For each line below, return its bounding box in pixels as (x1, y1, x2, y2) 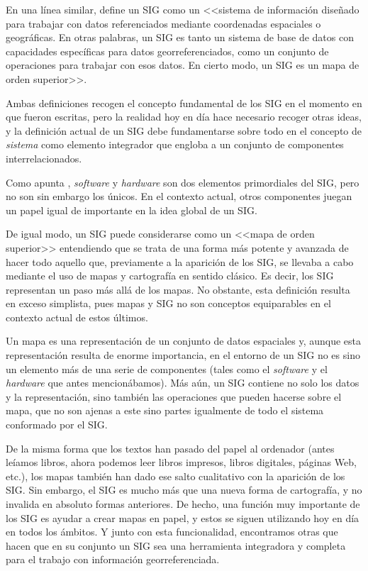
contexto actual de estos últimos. (6, 309, 148, 324)
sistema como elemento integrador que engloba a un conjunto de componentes (6, 137, 344, 152)
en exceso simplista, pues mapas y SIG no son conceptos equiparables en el (6, 296, 331, 311)
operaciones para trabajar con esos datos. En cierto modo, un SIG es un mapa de (6, 57, 359, 72)
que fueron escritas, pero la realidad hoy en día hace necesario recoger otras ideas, (6, 109, 362, 124)
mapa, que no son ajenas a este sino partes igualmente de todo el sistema (6, 403, 324, 418)
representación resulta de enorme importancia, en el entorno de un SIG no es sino (6, 348, 360, 362)
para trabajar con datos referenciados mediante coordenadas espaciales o (6, 16, 321, 31)
